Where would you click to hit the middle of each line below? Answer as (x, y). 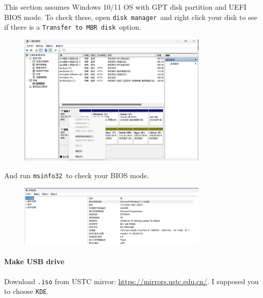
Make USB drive (34, 261)
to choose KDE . (26, 291)
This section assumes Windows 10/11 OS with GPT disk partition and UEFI (125, 7)
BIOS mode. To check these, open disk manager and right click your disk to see (131, 17)
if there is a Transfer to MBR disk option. (73, 27)
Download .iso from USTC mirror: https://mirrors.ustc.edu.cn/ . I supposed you (131, 281)
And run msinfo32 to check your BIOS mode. (77, 175)
